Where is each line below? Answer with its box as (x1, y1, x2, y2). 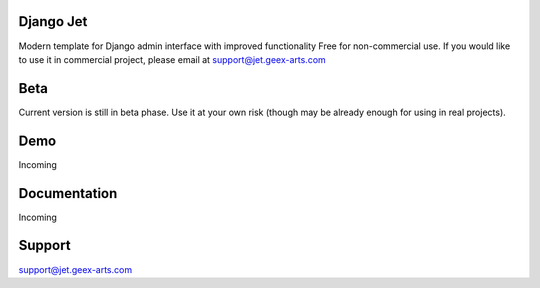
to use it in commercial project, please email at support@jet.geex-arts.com (18, 53, 327, 65)
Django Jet (18, 13, 88, 30)
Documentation (18, 185, 118, 202)
